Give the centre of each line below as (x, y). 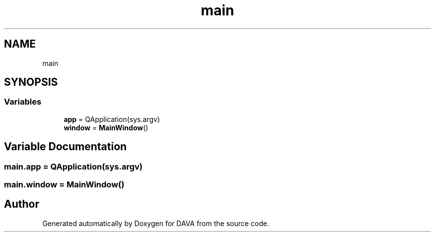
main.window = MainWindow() (64, 185)
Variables (23, 102)
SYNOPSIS (31, 82)
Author (22, 204)
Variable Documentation (66, 147)
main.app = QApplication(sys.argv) (73, 166)
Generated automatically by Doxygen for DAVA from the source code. (156, 223)
